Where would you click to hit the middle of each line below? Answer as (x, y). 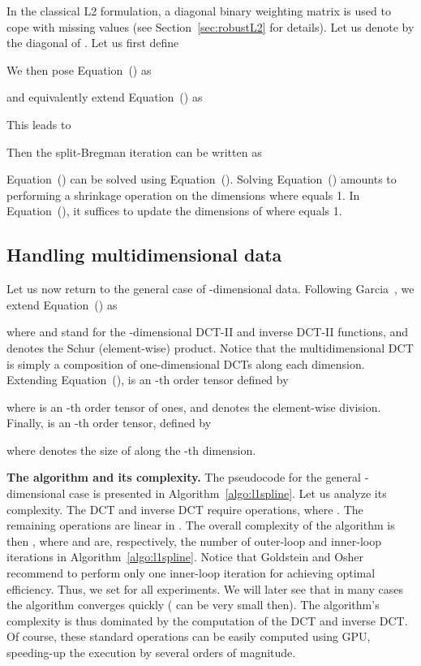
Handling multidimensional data (144, 255)
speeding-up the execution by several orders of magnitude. (151, 653)
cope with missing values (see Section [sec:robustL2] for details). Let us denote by (210, 26)
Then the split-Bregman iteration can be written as (134, 151)
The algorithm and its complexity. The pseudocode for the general (184, 477)
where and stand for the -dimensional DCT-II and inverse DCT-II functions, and (208, 332)
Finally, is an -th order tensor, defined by (109, 423)
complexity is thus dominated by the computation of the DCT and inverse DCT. (207, 620)
